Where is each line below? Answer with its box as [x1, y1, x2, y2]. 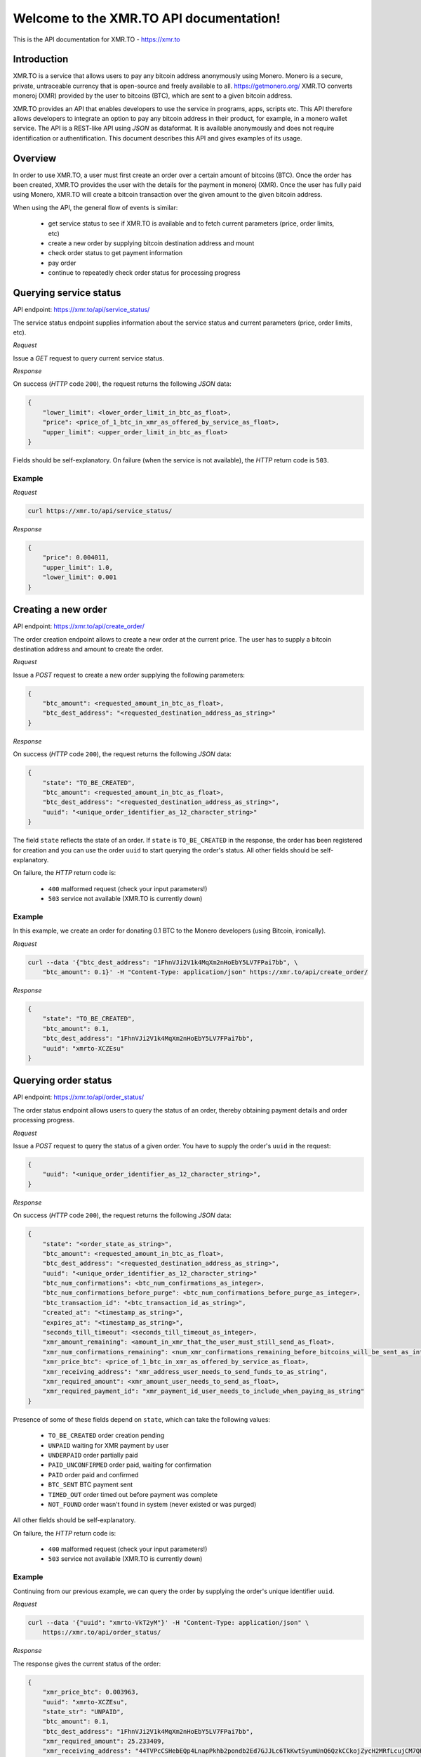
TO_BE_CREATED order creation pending [48, 1431, 165, 1440]
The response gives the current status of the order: [13, 1659, 161, 1668]
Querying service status [13, 287, 121, 299]
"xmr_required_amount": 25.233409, [42, 1737, 165, 1746]
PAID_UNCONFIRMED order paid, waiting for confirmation [48, 1460, 212, 1469]
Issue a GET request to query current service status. [13, 354, 165, 362]
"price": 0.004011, [42, 554, 110, 562]
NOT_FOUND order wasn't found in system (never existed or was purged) [48, 1500, 257, 1508]
